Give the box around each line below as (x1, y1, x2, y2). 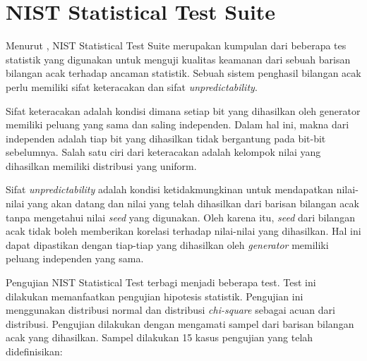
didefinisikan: (6, 344, 63, 358)
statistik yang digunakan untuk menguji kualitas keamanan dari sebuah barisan (6, 51, 351, 66)
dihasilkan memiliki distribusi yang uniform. (6, 158, 197, 173)
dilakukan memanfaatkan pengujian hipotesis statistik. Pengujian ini (6, 288, 303, 303)
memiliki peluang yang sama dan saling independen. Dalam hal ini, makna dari (6, 117, 349, 132)
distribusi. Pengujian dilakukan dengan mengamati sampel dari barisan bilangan (6, 316, 354, 331)
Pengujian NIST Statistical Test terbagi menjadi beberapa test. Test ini (6, 275, 316, 290)
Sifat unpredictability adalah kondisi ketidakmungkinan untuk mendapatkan (6, 182, 334, 197)
